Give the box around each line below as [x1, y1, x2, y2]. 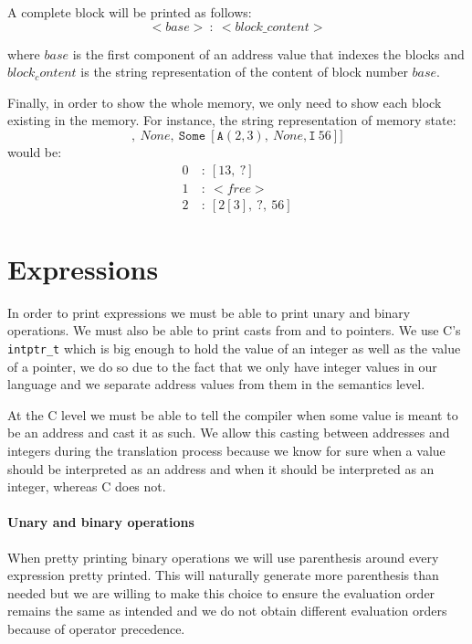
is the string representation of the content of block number [80, 62, 408, 81]
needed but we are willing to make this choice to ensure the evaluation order [7, 583, 435, 602]
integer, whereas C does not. [7, 477, 166, 496]
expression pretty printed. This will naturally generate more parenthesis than [7, 565, 439, 585]
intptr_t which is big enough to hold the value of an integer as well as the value [7, 338, 461, 357]
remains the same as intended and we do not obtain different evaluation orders [7, 601, 447, 620]
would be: [7, 142, 62, 161]
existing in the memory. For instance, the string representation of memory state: [7, 111, 456, 130]
